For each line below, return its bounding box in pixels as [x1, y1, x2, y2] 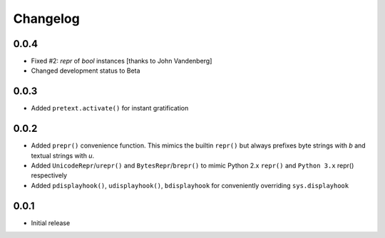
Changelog [13, 11, 80, 26]
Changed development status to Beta [31, 66, 140, 75]
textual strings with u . [31, 151, 95, 160]
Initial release [31, 218, 71, 227]
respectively [31, 171, 68, 180]
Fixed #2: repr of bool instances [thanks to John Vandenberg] [31, 57, 212, 66]
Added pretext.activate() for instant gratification [31, 104, 189, 113]
